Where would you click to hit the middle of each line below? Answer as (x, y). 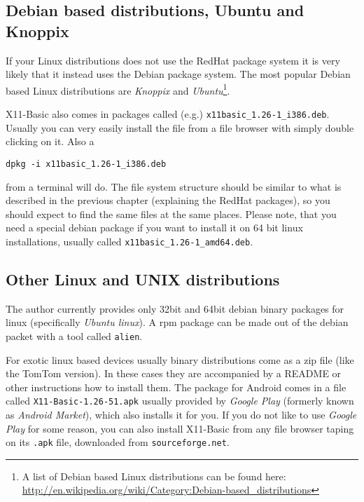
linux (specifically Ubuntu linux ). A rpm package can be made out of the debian (177, 322)
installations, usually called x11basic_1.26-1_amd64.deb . (129, 241)
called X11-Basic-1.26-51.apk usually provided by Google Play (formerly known (180, 401)
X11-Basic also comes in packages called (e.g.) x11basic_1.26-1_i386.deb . (168, 114)
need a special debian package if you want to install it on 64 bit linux (154, 228)
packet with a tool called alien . (74, 335)
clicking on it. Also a (50, 141)
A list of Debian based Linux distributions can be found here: (154, 476)
